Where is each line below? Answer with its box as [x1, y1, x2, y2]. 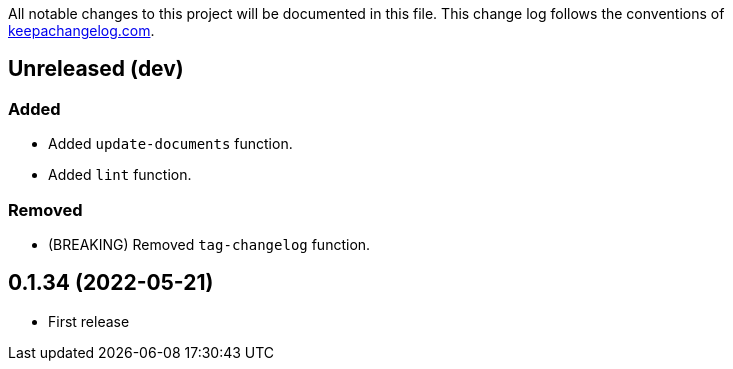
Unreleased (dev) [8, 56, 184, 82]
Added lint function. [48, 166, 192, 184]
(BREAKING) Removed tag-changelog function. [48, 235, 371, 253]
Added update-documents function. [48, 135, 293, 153]
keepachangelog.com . [8, 22, 155, 39]
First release [48, 312, 130, 330]
